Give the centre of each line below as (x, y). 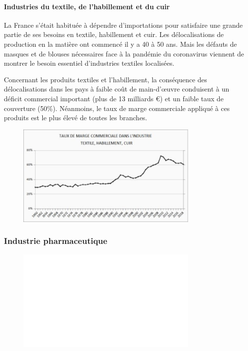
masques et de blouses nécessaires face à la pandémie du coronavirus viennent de (124, 53)
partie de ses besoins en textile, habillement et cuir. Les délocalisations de (114, 34)
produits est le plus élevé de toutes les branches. (76, 118)
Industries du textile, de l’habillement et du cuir (87, 6)
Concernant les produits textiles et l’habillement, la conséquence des (106, 79)
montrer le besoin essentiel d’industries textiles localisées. (89, 63)
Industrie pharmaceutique (56, 241)
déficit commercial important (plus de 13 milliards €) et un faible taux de (114, 98)
